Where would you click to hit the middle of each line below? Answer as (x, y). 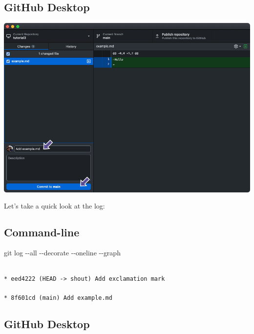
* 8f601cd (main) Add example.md (58, 298)
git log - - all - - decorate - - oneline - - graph (62, 253)
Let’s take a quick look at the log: (54, 206)
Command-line (42, 232)
